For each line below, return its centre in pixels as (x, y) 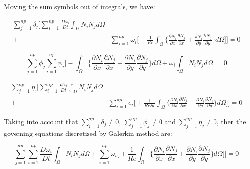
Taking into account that (41, 121)
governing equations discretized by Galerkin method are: (88, 133)
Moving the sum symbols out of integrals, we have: (80, 6)
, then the (231, 121)
